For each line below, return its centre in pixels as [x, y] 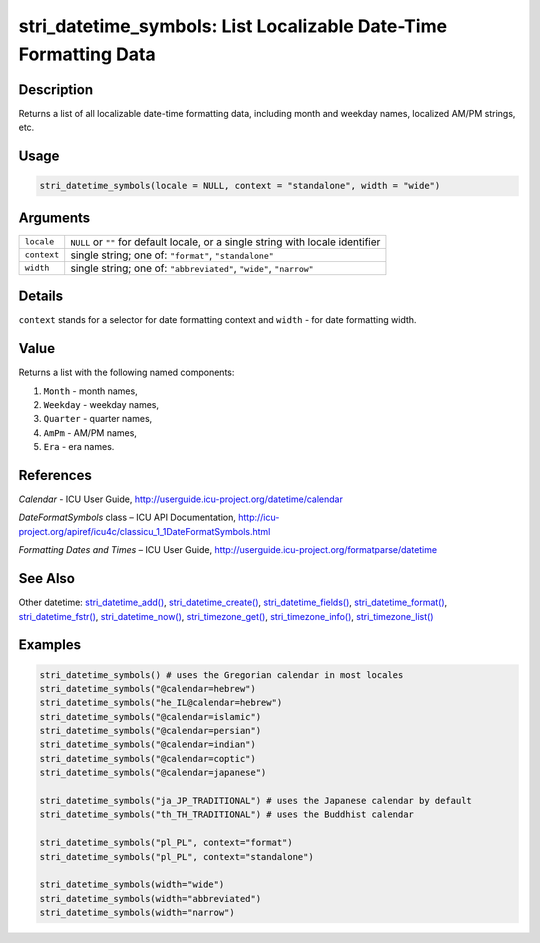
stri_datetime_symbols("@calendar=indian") [148, 744]
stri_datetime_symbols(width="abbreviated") [150, 898]
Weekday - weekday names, [101, 404]
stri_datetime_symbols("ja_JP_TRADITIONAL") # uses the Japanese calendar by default [255, 801]
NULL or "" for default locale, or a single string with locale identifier [225, 242]
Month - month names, [91, 391]
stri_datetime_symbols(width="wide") [132, 884]
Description [56, 89]
